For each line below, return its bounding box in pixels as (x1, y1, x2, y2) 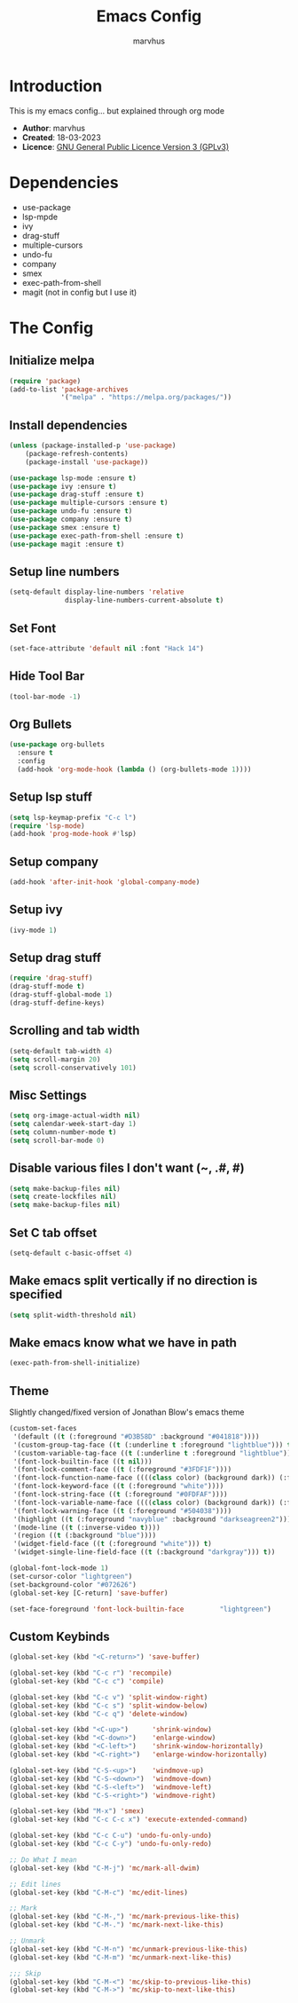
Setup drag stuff (9, 950, 102, 966)
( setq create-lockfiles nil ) (9, 1192, 117, 1202)
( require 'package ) (9, 376, 82, 385)
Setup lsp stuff (9, 790, 93, 805)
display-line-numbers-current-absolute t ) (65, 596, 224, 605)
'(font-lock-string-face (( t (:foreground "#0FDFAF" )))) (12, 1490, 228, 1499)
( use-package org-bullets (9, 740, 105, 749)
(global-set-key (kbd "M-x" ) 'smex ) (9, 1807, 145, 1816)
